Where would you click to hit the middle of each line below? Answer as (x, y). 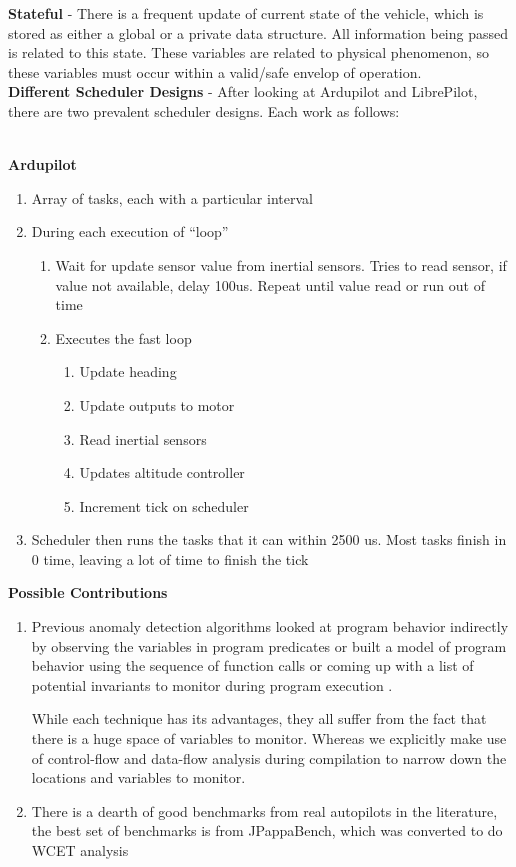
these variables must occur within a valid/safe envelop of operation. (215, 71)
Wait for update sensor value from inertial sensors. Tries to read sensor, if (281, 264)
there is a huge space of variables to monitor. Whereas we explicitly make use (269, 738)
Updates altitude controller (162, 472)
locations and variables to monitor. (138, 777)
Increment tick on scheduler (164, 505)
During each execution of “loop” (130, 231)
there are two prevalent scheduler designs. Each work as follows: (204, 110)
